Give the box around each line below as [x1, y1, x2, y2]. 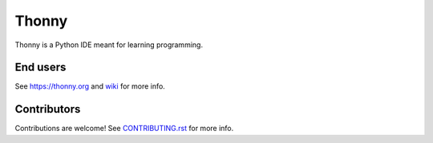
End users [14, 61, 67, 74]
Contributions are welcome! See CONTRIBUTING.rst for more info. [14, 124, 234, 133]
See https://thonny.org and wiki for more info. [14, 81, 166, 91]
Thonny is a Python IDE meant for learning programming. [14, 40, 204, 50]
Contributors [14, 102, 81, 116]
